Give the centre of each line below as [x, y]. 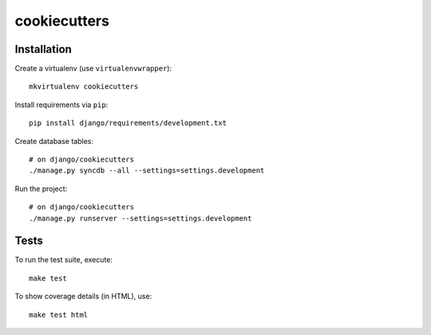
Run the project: [41, 189]
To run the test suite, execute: [64, 260]
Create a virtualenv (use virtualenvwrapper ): [93, 69]
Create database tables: [54, 141]
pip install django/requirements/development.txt [128, 123]
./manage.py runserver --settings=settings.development [140, 218]
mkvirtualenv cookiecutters [84, 87]
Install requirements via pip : [61, 105]
